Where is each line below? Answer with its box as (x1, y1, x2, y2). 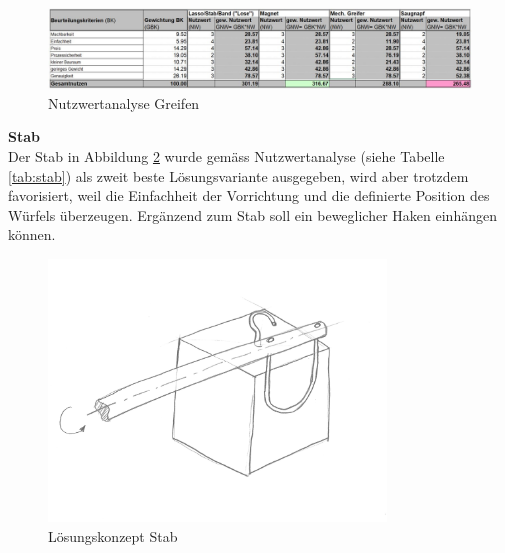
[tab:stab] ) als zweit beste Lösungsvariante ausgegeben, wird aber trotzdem (8, 165, 469, 186)
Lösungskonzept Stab (48, 525, 178, 546)
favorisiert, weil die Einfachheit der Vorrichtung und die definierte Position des (8, 185, 490, 206)
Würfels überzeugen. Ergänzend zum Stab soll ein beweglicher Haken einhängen (8, 204, 497, 225)
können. (8, 224, 56, 245)
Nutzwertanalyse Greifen (48, 92, 200, 113)
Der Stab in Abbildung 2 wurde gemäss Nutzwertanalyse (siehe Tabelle (8, 145, 445, 166)
